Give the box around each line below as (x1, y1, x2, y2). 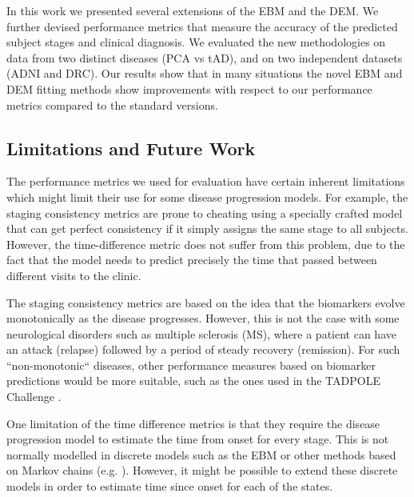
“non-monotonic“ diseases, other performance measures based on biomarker (6, 356, 376, 373)
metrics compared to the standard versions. (6, 96, 218, 113)
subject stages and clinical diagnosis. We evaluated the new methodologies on (6, 34, 386, 50)
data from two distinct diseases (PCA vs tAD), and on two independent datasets (6, 49, 403, 66)
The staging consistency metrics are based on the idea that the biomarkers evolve (6, 294, 405, 311)
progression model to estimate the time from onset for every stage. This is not (6, 431, 389, 447)
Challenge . (6, 388, 62, 405)
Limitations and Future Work (6, 135, 256, 160)
